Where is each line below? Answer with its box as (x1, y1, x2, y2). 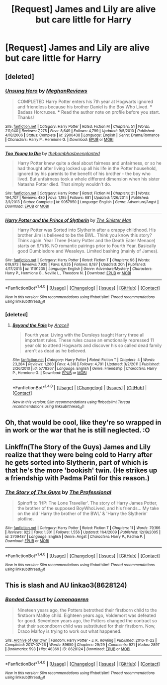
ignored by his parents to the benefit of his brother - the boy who (17, 171, 151, 176)
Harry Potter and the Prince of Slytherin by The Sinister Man (5, 217, 132, 223)
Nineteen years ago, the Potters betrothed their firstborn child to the (17, 607, 158, 613)
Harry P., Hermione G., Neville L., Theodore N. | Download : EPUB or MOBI (5, 270, 131, 275)
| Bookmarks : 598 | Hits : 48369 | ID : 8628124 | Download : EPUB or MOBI (5, 646, 131, 652)
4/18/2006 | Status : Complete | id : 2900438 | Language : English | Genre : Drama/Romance (5, 133, 160, 138)
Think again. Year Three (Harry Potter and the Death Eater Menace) (17, 237, 156, 243)
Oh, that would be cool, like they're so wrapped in (5, 418, 162, 427)
